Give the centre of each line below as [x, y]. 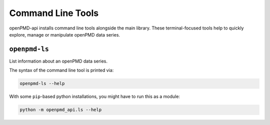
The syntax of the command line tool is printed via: [61, 70]
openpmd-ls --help [42, 83]
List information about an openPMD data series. [58, 61]
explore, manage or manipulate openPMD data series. [64, 34]
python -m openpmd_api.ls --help [61, 110]
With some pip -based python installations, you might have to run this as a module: [94, 96]
